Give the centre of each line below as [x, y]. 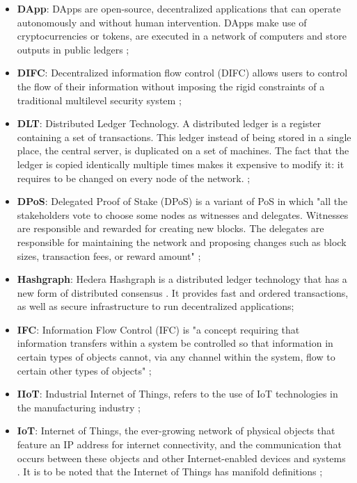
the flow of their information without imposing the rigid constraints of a [171, 86]
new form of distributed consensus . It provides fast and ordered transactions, [183, 292]
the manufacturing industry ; [79, 407]
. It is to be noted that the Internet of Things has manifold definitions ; [170, 472]
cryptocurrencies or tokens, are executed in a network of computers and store [182, 36]
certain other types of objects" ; [84, 370]
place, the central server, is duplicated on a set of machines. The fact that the [183, 150]
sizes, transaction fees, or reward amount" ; [109, 255]
